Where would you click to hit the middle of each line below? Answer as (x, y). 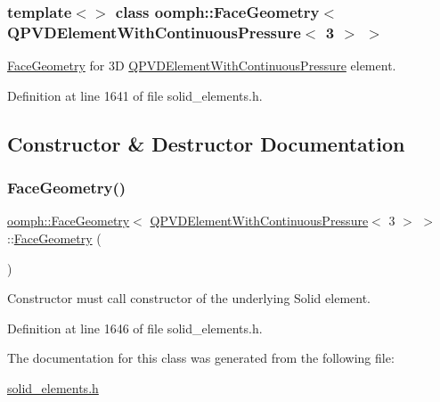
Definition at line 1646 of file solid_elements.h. (135, 328)
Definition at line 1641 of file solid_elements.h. (135, 95)
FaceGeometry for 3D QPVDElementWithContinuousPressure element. (202, 66)
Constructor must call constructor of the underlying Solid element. (189, 298)
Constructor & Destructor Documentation (206, 143)
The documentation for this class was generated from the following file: (201, 358)
